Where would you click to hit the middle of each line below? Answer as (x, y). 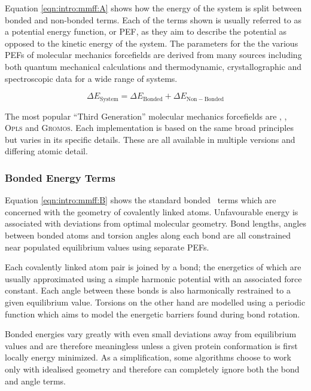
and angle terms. (36, 381)
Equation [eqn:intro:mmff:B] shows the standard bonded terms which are (141, 200)
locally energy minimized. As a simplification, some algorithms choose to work (148, 357)
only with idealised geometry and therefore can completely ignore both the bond (152, 369)
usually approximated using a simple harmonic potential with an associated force (153, 278)
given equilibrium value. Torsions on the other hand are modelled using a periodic (155, 302)
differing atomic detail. (46, 151)
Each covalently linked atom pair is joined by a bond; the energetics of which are (153, 267)
